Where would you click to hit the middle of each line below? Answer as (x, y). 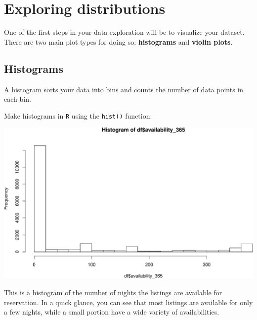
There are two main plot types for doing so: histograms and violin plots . (118, 41)
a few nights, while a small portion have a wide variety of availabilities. (112, 312)
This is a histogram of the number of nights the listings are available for (113, 292)
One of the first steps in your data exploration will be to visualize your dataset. (124, 32)
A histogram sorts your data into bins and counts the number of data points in (124, 89)
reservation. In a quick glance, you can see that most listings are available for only (128, 302)
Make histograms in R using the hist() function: (78, 115)
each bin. (18, 99)
